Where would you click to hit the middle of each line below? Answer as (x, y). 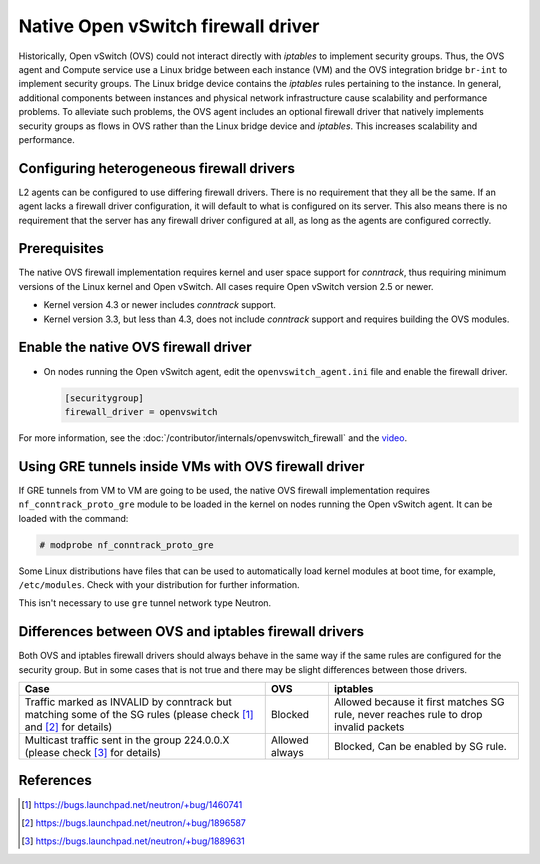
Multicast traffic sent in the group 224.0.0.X (127, 740)
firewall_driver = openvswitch (141, 411)
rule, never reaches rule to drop (408, 715)
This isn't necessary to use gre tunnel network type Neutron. (145, 603)
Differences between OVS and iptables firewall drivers (191, 631)
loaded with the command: (73, 518)
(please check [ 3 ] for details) (93, 753)
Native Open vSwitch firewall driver (169, 26)
